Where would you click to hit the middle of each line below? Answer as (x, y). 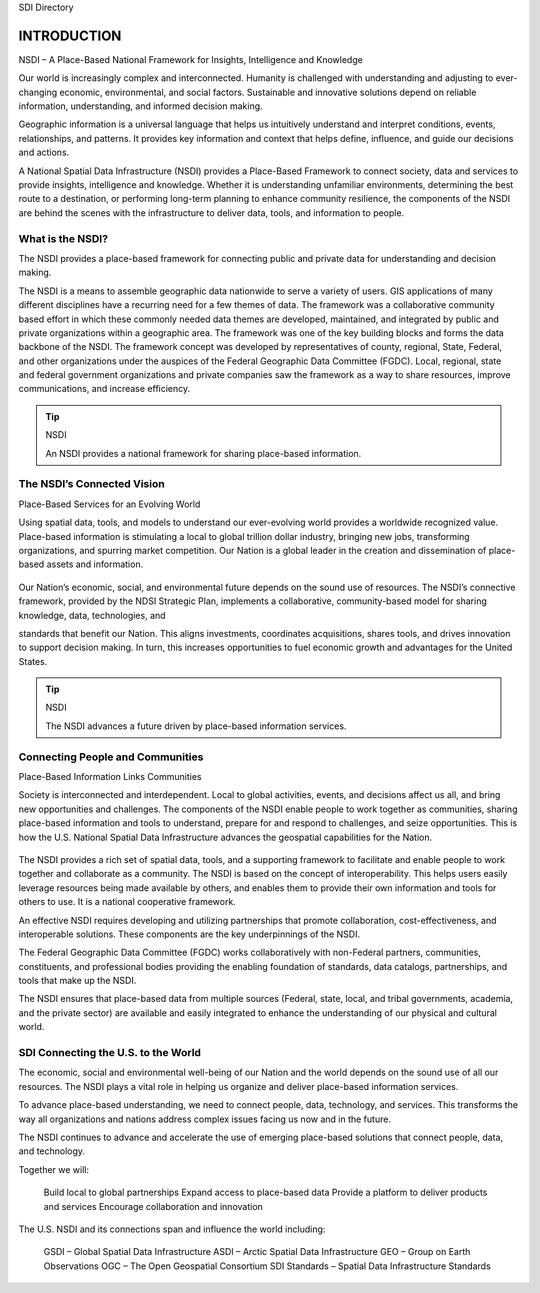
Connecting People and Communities (111, 757)
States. (33, 661)
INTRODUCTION (70, 35)
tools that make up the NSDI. (77, 981)
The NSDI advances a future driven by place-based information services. (196, 726)
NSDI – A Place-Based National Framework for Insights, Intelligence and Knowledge (191, 59)
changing (38, 92)
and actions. (44, 152)
